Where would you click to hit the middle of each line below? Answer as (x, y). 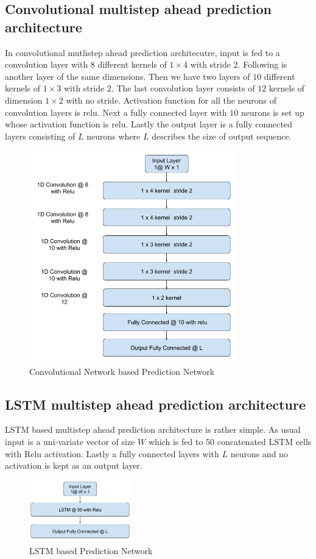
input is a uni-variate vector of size (70, 442)
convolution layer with (47, 64)
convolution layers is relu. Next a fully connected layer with (116, 112)
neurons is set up (272, 112)
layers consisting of (40, 136)
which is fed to (176, 442)
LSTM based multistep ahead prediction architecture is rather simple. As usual (153, 429)
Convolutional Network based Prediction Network (122, 371)
